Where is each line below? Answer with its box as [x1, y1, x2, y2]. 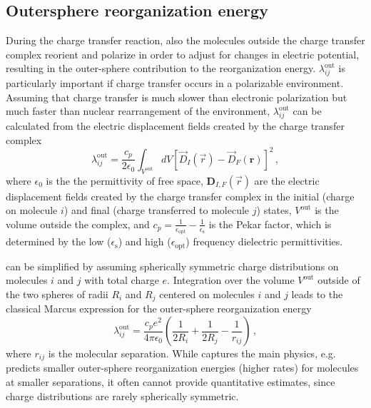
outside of [317, 272, 360, 287]
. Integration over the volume [167, 272, 295, 287]
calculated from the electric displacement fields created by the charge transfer [6, 118, 345, 133]
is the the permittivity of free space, [46, 173, 203, 188]
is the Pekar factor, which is [208, 216, 332, 231]
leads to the [291, 286, 343, 301]
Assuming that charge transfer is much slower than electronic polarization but [6, 89, 347, 104]
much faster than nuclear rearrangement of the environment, [6, 103, 270, 118]
